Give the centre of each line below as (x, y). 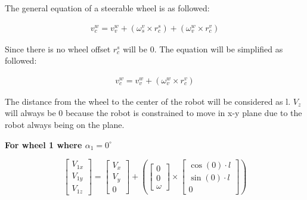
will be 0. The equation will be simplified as (203, 49)
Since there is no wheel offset (58, 49)
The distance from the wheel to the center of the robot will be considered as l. (148, 101)
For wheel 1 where (44, 144)
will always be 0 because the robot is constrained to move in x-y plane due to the (153, 113)
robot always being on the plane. (65, 125)
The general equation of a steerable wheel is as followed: (107, 8)
